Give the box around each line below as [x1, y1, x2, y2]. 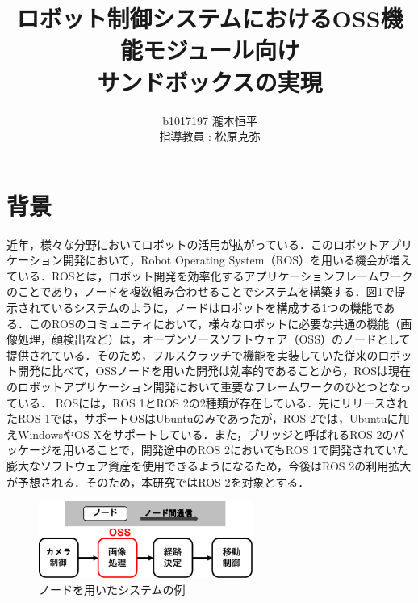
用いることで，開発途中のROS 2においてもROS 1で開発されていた [62, 441, 408, 458]
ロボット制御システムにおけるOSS [16, 2, 381, 35]
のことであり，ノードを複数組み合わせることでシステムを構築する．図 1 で [6, 283, 395, 300]
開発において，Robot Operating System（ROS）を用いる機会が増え [62, 251, 412, 268]
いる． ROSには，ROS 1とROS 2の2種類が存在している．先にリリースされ [17, 394, 408, 411]
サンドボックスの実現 [97, 65, 323, 98]
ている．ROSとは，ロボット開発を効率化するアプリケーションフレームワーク [6, 267, 413, 284]
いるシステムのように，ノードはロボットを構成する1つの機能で [51, 299, 384, 315]
